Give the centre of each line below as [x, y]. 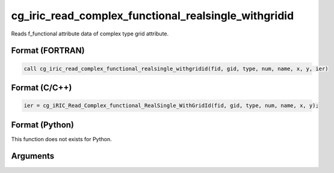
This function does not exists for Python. [61, 139]
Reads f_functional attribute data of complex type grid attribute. [90, 34]
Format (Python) [43, 125]
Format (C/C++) [42, 87]
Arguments [33, 156]
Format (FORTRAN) [48, 51]
